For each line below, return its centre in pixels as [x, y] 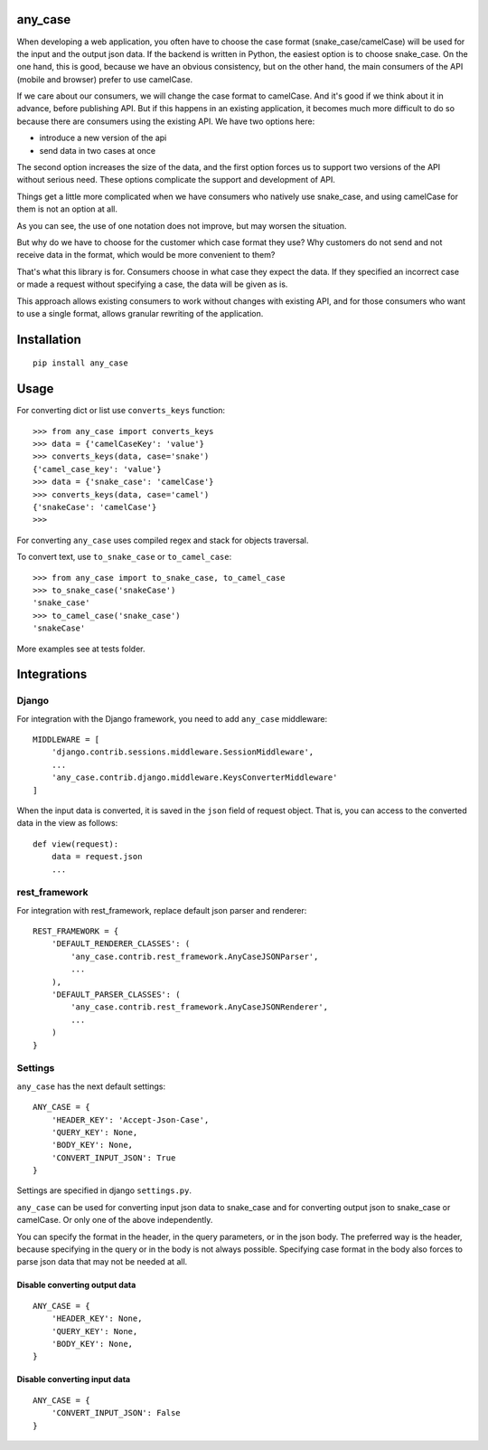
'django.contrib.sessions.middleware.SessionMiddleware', [183, 752]
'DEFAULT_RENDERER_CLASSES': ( [121, 944]
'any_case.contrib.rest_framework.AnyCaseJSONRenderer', [200, 1007]
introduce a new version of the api [103, 138]
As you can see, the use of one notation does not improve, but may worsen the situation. [182, 225]
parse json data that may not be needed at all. [102, 1262]
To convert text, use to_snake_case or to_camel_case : [124, 557]
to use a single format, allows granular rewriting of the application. [140, 313]
